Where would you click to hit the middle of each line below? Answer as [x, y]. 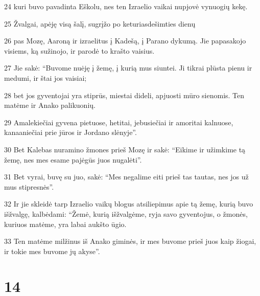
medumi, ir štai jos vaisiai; [45, 77]
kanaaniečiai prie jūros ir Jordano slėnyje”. [70, 132]
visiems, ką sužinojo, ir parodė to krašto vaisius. [79, 50]
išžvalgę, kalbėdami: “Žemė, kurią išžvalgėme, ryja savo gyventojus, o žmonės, [126, 213]
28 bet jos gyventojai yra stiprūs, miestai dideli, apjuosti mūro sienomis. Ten [124, 95]
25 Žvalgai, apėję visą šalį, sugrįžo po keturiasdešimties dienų [100, 23]
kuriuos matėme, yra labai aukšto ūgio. [65, 224]
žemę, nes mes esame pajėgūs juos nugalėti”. [73, 159]
